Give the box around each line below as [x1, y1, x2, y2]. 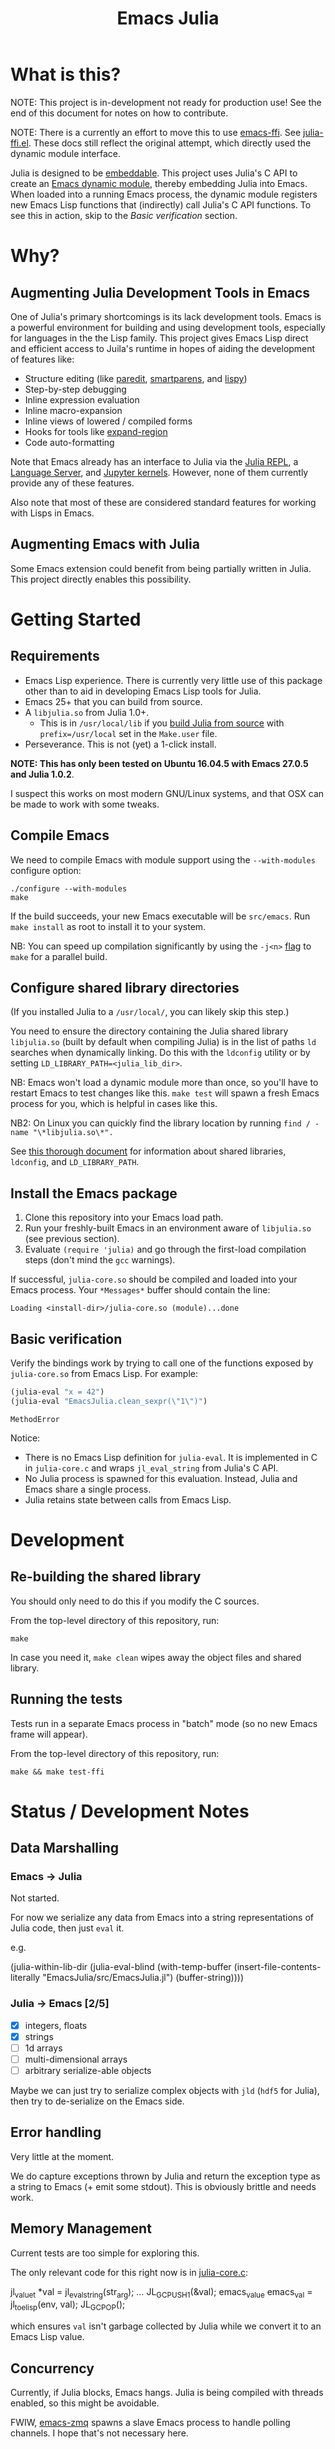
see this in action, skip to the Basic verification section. [10, 209, 238, 221]
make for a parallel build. [10, 950, 108, 962]
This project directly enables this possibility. [10, 573, 192, 585]
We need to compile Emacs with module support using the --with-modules [10, 853, 316, 866]
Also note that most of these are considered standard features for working [10, 496, 317, 508]
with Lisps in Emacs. [10, 507, 95, 519]
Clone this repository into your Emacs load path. [24, 1212, 224, 1224]
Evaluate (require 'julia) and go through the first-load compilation [24, 1243, 307, 1256]
